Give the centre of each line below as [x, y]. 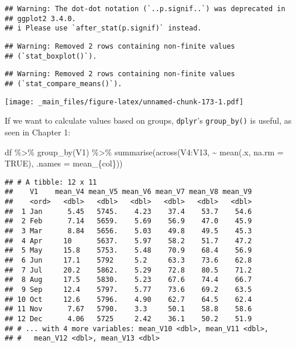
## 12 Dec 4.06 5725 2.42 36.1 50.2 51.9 [128, 319]
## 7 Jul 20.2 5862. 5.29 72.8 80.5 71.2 [128, 270]
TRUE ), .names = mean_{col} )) [64, 163]
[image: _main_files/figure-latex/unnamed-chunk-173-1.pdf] [124, 102]
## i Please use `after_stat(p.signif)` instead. [103, 28]
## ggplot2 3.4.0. [40, 18]
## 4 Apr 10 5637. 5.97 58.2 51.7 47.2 [128, 241]
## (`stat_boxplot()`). [51, 56]
